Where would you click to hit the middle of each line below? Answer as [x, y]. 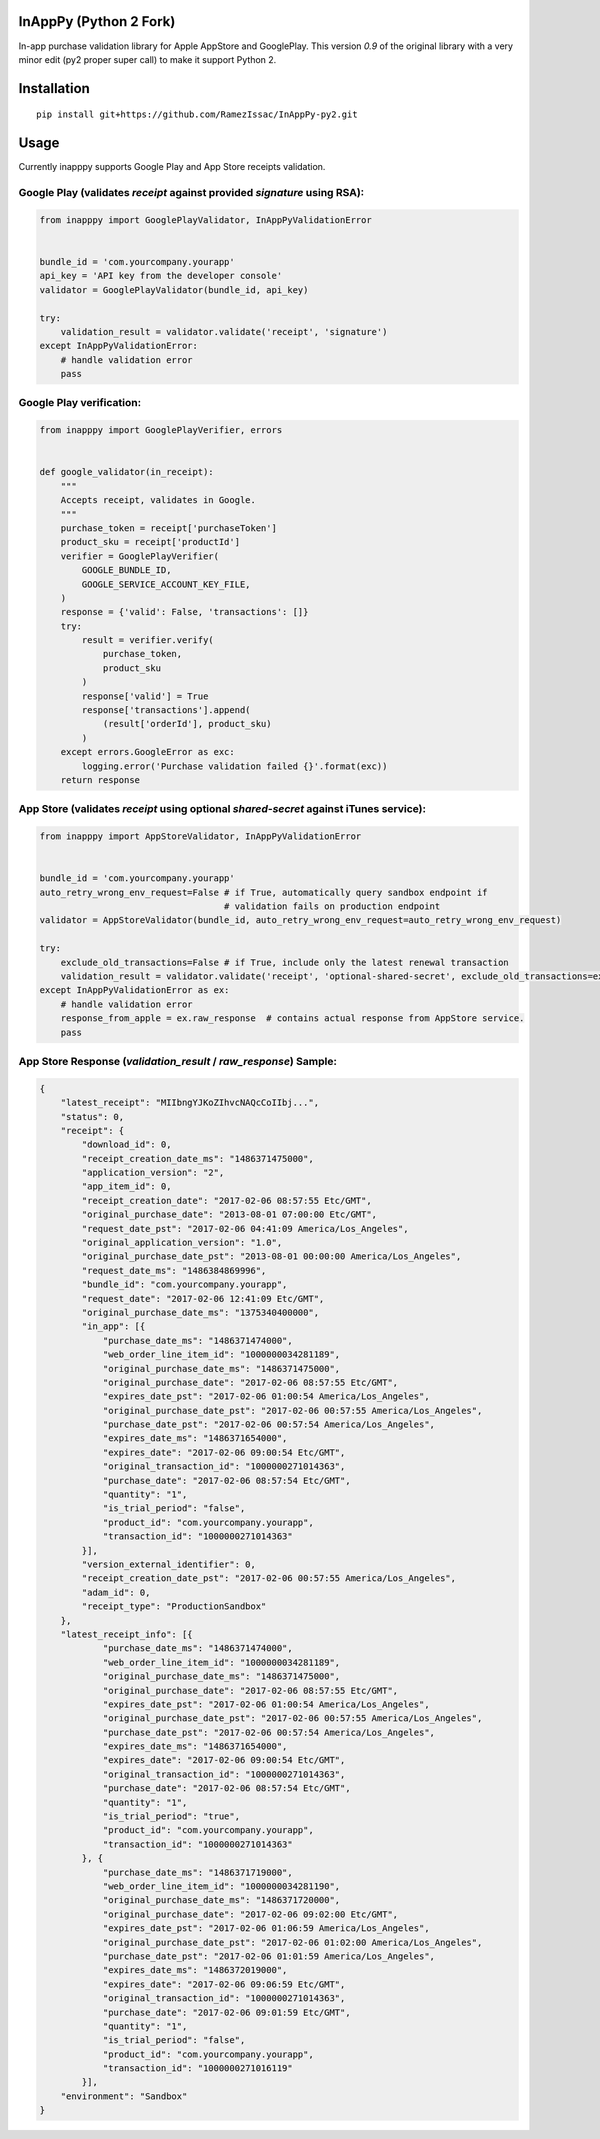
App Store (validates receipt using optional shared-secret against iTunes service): [222, 809]
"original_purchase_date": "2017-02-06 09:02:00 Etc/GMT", [250, 1914]
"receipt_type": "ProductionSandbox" [174, 1606]
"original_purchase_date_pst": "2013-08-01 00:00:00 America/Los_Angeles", [271, 1256]
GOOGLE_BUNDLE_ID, [126, 570]
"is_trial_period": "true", [171, 1816]
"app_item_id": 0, [126, 1186]
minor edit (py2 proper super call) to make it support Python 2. [147, 59]
